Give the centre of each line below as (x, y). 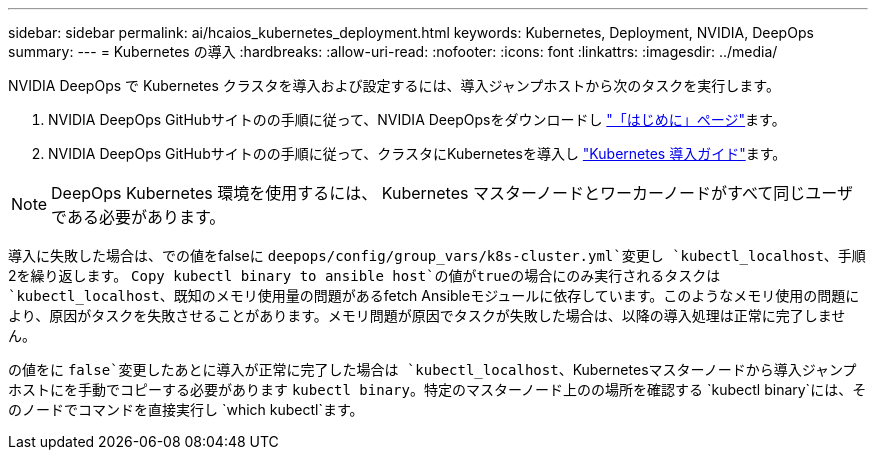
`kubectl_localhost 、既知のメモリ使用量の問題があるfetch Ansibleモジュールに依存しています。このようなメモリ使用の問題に (434, 295)
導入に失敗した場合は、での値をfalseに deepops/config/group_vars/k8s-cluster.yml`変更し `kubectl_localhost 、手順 (437, 255)
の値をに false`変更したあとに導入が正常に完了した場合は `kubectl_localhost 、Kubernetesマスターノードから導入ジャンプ (432, 369)
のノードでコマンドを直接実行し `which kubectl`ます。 (186, 409)
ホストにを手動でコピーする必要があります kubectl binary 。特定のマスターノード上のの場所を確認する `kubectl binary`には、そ (437, 389)
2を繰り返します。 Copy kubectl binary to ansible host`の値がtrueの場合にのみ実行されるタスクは (364, 275)
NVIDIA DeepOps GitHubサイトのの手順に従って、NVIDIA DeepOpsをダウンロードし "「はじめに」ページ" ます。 (417, 119)
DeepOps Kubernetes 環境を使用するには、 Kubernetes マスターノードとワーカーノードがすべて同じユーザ (452, 193)
